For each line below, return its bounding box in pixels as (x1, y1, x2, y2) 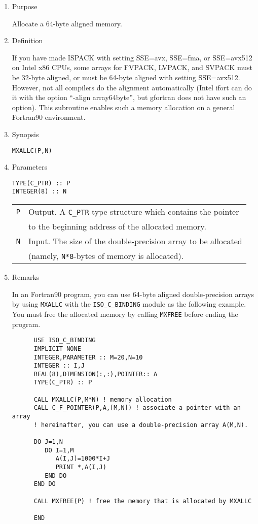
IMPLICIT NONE (33, 345, 81, 352)
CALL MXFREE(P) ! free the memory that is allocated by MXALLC (33, 497, 252, 505)
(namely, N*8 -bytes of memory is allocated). (28, 250, 184, 262)
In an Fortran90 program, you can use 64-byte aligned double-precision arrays (12, 288, 254, 299)
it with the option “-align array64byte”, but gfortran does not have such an (12, 92, 246, 103)
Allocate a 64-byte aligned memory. (12, 18, 122, 28)
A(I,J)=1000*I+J (55, 455, 110, 463)
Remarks (12, 272, 40, 282)
